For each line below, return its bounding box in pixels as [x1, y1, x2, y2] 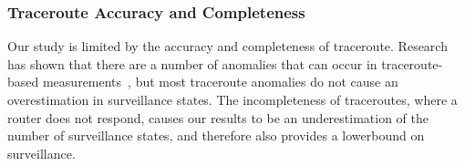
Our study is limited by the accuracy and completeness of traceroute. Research [7, 36, 448, 56]
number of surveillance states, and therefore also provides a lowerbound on [7, 126, 425, 145]
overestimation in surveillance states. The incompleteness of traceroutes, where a [7, 90, 458, 109]
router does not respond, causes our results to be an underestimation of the [7, 108, 429, 127]
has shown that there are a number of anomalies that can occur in [7, 54, 377, 73]
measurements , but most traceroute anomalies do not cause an [42, 72, 398, 91]
